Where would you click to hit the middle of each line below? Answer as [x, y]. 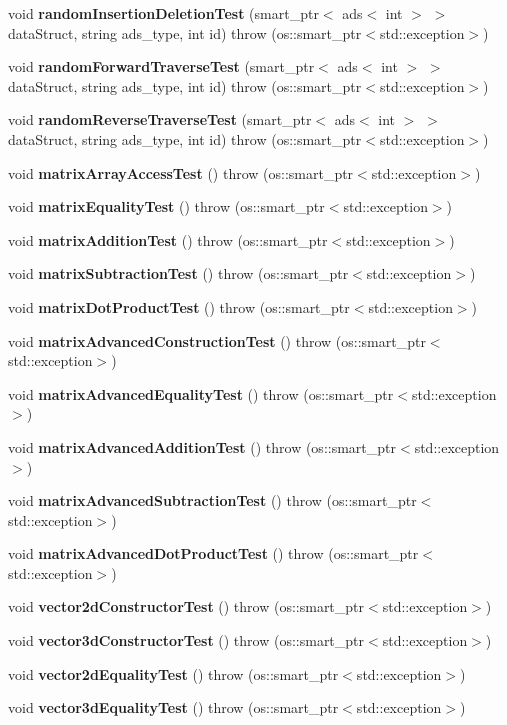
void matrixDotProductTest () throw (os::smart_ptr [179, 306]
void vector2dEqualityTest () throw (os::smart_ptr [173, 673]
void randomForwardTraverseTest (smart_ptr [161, 66]
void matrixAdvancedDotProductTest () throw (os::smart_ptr [213, 553]
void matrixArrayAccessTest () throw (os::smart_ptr [181, 172]
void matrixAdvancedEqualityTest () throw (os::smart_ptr [201, 393]
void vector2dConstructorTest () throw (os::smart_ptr [186, 606]
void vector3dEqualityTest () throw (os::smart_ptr [173, 707]
